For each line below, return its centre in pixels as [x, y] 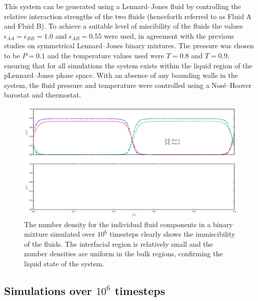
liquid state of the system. [64, 263]
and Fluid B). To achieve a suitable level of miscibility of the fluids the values [123, 26]
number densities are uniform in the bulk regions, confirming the [123, 254]
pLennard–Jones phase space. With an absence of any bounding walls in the [121, 75]
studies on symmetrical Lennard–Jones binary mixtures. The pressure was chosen [129, 45]
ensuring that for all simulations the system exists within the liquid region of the [128, 65]
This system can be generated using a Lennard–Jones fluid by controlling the [122, 6]
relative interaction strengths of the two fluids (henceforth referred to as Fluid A [128, 16]
